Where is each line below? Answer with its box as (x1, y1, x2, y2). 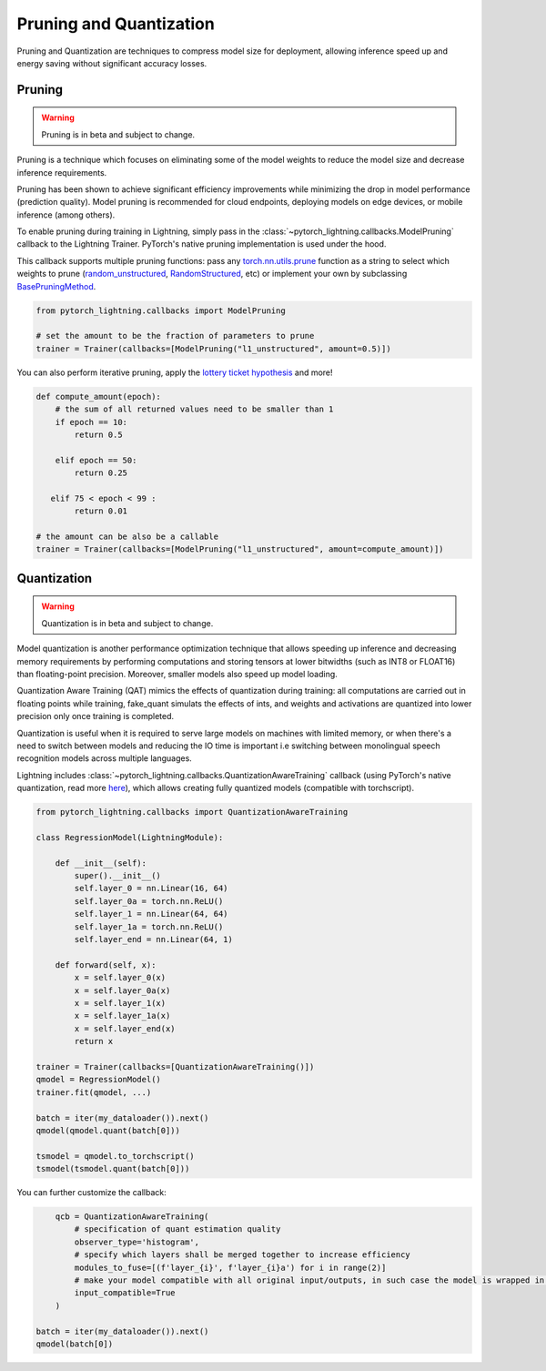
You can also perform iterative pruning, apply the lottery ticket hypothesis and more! (16, 367, 333, 378)
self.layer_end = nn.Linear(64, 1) (74, 934, 234, 945)
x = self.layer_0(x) (74, 972, 167, 983)
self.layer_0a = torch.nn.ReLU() (74, 896, 224, 906)
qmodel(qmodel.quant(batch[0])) (35, 1125, 181, 1135)
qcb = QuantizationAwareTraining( (55, 1212, 209, 1222)
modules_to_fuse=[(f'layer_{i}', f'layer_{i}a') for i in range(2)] (74, 1262, 387, 1273)
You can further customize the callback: (16, 1187, 167, 1198)
